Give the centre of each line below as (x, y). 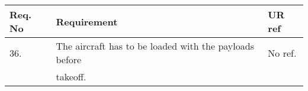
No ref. (282, 53)
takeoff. (71, 77)
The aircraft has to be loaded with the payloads (155, 46)
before (69, 59)
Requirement (87, 21)
